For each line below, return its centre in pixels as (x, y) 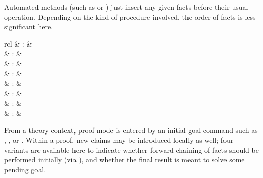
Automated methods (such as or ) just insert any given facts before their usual (126, 7)
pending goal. (25, 169)
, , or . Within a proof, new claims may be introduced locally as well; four (119, 140)
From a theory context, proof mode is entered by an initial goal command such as (131, 130)
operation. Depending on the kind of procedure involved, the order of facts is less (130, 16)
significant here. (29, 27)
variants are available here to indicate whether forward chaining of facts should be (131, 149)
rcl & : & (18, 43)
